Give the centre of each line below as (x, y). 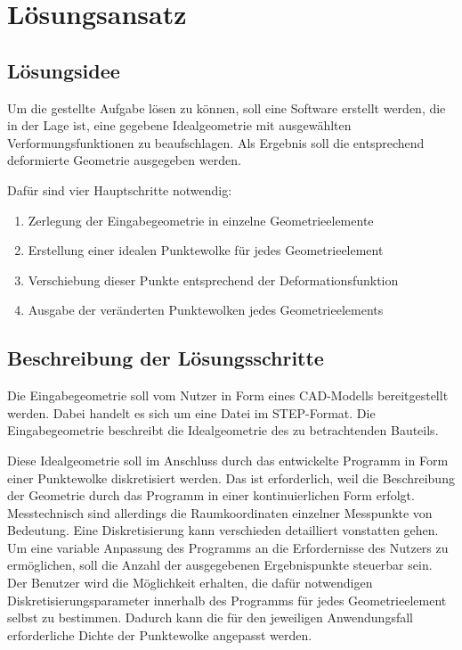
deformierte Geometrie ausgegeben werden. (124, 160)
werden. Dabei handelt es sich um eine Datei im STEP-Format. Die (191, 412)
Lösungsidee (64, 70)
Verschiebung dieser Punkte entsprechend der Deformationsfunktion (213, 280)
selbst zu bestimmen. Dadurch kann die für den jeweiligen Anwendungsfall (210, 617)
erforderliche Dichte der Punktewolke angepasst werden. (160, 634)
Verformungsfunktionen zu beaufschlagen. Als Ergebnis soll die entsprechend (216, 142)
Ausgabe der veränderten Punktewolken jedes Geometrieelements (206, 310)
